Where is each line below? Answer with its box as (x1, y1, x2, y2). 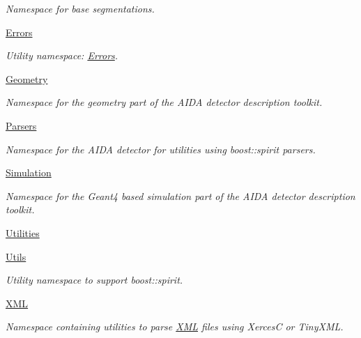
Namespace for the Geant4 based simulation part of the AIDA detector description (6, 188, 355, 203)
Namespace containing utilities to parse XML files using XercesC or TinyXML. (6, 319, 344, 334)
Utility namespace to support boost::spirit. (6, 272, 183, 287)
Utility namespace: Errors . (6, 48, 118, 63)
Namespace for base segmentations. (6, 1, 155, 15)
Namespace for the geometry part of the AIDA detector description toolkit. (6, 95, 323, 109)
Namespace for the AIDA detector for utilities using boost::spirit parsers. (6, 141, 316, 156)
